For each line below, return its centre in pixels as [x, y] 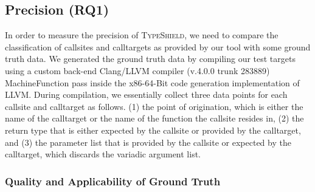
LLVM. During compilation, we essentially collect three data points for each [146, 94]
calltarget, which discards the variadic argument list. [103, 154]
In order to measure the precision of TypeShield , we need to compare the [142, 35]
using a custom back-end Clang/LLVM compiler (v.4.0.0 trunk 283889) [137, 70]
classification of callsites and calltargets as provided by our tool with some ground [158, 46]
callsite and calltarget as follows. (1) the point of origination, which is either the [154, 106]
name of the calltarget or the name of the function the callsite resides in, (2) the [154, 118]
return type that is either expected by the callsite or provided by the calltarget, [153, 130]
